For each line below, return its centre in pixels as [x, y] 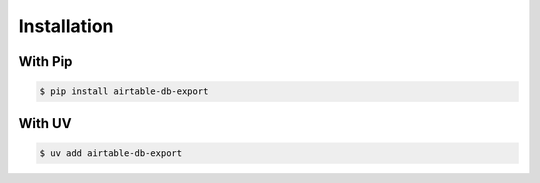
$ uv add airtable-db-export [111, 153]
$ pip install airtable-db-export [124, 91]
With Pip [45, 61]
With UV [45, 123]
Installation [66, 26]
